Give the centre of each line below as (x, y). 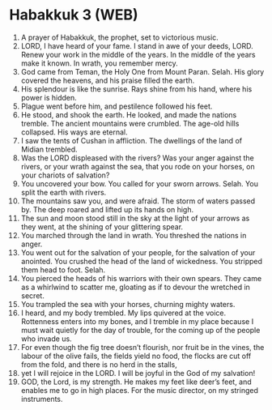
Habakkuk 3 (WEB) (74, 15)
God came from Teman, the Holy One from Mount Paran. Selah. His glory (142, 71)
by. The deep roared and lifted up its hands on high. (107, 209)
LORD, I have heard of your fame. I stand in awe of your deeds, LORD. (137, 45)
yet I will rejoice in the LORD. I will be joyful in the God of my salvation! (138, 373)
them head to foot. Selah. (63, 270)
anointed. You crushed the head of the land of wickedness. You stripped (141, 261)
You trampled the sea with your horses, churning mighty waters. (128, 304)
